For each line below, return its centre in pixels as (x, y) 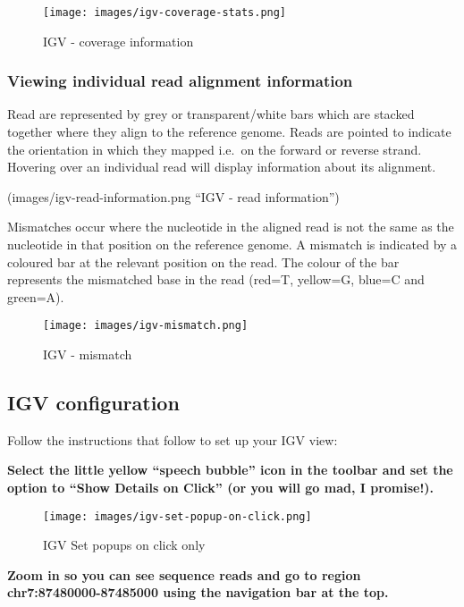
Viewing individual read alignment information (180, 81)
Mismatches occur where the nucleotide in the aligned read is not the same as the (231, 227)
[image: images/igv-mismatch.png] (146, 326)
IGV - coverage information (118, 41)
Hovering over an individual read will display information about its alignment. (222, 167)
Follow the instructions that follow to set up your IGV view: (173, 439)
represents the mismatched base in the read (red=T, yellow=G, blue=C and (216, 279)
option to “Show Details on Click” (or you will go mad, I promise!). (221, 488)
